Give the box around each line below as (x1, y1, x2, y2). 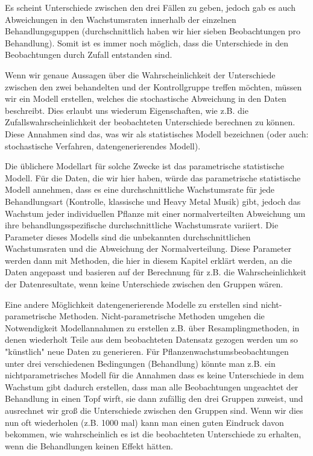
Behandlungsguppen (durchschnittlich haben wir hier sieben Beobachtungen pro (5, 25, 301, 37)
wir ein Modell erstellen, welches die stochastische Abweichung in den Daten (5, 92, 286, 105)
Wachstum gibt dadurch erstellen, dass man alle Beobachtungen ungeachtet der (5, 380, 299, 393)
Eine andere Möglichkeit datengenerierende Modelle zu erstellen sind (5, 298, 258, 310)
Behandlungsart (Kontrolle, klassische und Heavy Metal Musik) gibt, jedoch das (5, 195, 301, 207)
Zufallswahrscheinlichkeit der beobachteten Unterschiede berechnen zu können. (5, 116, 296, 128)
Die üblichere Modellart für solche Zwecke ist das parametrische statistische (5, 160, 284, 172)
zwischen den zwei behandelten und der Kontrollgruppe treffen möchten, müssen (5, 80, 302, 93)
